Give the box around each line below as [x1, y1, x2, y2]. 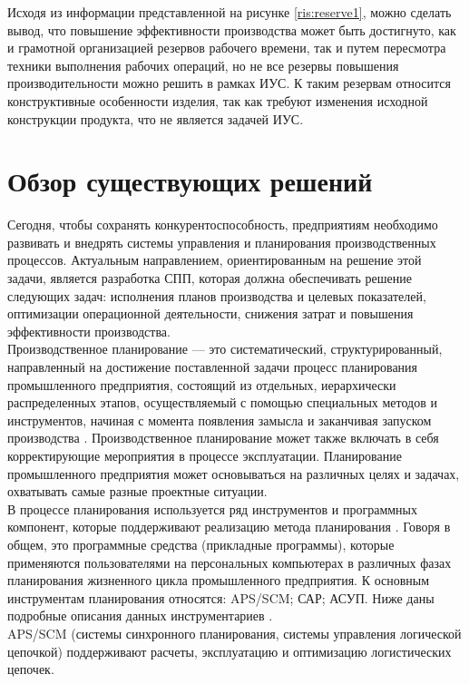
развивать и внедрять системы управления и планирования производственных [7, 232, 436, 251]
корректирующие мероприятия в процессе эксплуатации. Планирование [7, 446, 402, 464]
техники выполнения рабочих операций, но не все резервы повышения [7, 55, 399, 74]
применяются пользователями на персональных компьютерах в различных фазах [7, 552, 452, 572]
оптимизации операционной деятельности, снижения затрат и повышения [7, 304, 414, 323]
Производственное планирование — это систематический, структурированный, [7, 339, 443, 358]
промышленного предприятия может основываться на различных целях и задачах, [7, 464, 460, 483]
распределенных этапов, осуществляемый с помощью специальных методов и [7, 393, 437, 412]
